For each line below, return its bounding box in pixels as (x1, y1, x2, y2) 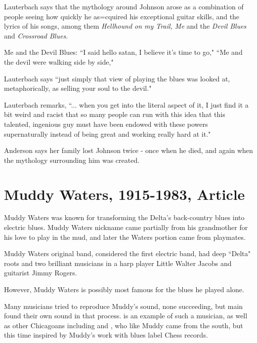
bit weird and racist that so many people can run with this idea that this (4, 109, 225, 119)
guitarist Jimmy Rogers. (4, 267, 77, 278)
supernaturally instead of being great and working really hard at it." (4, 128, 211, 139)
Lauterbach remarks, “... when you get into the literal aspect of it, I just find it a (4, 99, 249, 110)
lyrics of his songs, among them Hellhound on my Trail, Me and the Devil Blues (4, 21, 247, 31)
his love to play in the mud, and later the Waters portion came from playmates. (4, 231, 246, 242)
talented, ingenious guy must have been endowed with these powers (4, 118, 208, 129)
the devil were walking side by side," (4, 56, 114, 67)
